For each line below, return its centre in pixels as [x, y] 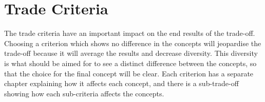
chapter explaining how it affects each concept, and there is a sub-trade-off [121, 83]
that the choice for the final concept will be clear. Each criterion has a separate [129, 73]
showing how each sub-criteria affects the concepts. [84, 93]
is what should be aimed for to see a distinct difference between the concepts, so [130, 63]
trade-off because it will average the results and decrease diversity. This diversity [131, 53]
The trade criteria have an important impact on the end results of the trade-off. [130, 33]
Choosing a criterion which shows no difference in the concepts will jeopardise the [133, 43]
